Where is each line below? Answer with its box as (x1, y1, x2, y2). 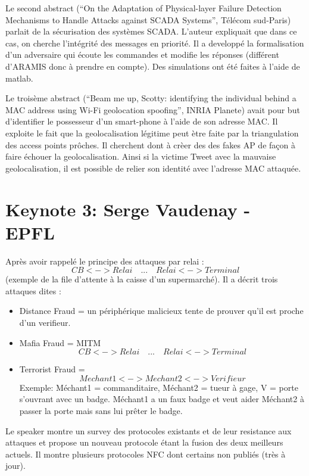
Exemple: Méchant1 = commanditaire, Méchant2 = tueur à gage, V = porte (19, 381, 298, 393)
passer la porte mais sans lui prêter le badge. (19, 404, 183, 416)
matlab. (5, 71, 33, 84)
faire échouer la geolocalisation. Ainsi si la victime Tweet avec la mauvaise (5, 150, 276, 163)
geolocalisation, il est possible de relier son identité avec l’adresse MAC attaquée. (5, 161, 301, 174)
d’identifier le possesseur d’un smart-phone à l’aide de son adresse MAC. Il (5, 115, 278, 127)
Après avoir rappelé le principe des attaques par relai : (5, 254, 204, 267)
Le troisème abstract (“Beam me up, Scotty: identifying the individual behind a (5, 92, 296, 104)
